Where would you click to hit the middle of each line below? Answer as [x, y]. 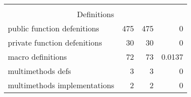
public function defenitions [54, 28]
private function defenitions [55, 42]
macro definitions [38, 57]
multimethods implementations [61, 85]
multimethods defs [40, 71]
